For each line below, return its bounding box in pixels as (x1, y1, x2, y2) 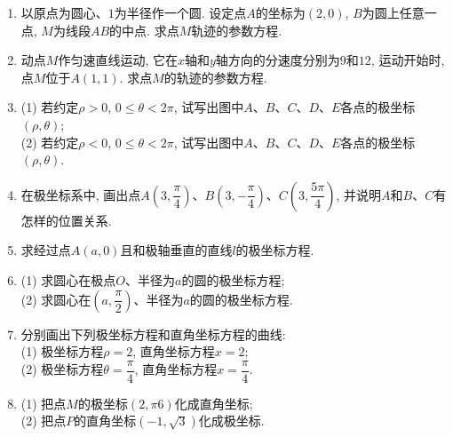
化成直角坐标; (174, 393, 253, 412)
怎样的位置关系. (20, 211, 112, 229)
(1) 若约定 (20, 98, 79, 116)
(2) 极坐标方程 (20, 360, 104, 378)
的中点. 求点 (109, 20, 179, 39)
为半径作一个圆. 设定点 (114, 4, 247, 21)
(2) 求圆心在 (20, 290, 91, 308)
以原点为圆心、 (20, 4, 108, 21)
